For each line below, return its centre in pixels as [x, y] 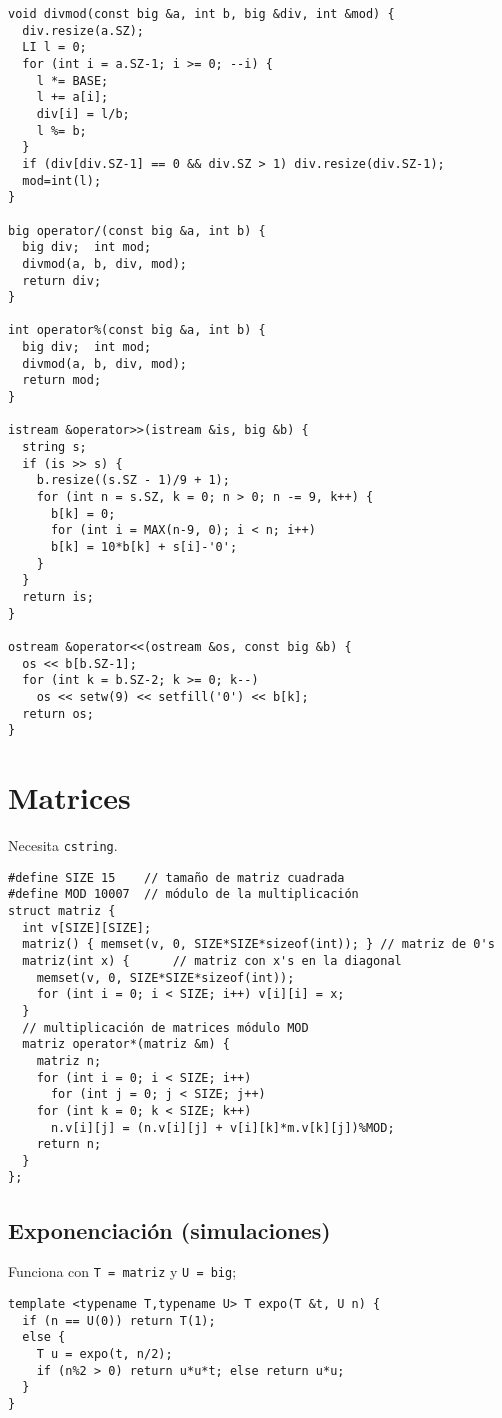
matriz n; [69, 1060]
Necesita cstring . [63, 845]
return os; [58, 713]
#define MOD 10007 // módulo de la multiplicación [183, 894]
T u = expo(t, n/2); [104, 1353]
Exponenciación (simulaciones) [169, 1229]
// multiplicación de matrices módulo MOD [165, 1027]
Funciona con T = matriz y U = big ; [122, 1271]
